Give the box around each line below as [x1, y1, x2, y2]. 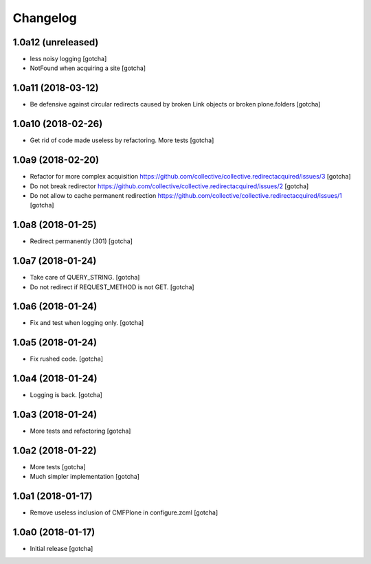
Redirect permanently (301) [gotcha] [30, 237, 133, 245]
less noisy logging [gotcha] [30, 55, 107, 63]
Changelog [12, 10, 77, 25]
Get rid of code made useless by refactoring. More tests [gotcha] [30, 136, 214, 144]
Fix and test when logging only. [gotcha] [30, 319, 144, 327]
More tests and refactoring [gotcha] [30, 427, 131, 436]
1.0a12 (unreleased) [12, 36, 99, 48]
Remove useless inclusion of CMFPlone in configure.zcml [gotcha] [30, 508, 218, 517]
